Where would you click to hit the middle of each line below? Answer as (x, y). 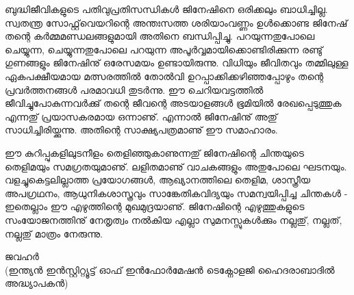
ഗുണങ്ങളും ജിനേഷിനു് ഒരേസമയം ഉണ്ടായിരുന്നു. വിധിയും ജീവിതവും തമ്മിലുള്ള (177, 63)
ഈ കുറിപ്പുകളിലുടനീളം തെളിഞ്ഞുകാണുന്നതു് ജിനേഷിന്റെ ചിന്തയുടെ (154, 152)
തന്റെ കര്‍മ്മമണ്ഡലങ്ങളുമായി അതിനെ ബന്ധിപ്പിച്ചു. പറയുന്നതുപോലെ (160, 36)
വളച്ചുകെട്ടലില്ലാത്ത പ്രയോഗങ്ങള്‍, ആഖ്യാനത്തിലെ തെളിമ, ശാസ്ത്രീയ (158, 180)
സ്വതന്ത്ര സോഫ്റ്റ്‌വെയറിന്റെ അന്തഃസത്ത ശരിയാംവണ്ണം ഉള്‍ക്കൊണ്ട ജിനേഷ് (176, 22)
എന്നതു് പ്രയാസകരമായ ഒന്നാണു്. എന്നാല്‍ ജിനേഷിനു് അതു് (141, 116)
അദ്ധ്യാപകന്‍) (37, 283)
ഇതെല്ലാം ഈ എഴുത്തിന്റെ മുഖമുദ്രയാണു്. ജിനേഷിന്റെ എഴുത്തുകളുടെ (155, 206)
